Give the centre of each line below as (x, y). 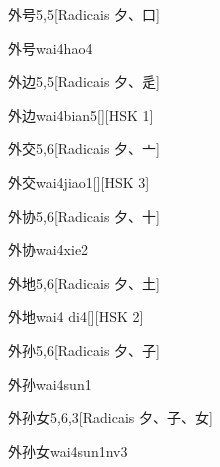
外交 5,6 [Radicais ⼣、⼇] (84, 148)
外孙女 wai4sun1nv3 (68, 450)
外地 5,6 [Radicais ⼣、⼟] (84, 282)
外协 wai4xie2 (48, 249)
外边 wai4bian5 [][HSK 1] (81, 114)
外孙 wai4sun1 (50, 383)
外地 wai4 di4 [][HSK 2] (76, 316)
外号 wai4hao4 (50, 47)
